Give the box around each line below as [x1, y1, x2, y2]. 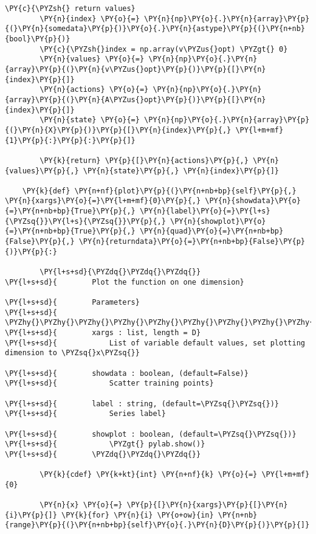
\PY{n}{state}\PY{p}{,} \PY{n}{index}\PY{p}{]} [83, 166, 280, 175]
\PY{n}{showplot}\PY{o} [170, 217, 266, 226]
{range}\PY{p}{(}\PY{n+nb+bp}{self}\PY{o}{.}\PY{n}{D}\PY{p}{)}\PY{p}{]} [5, 521, 310, 530]
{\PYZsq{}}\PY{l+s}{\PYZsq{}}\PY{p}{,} [5, 217, 166, 226]
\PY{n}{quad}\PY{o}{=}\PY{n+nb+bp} [139, 227, 284, 236]
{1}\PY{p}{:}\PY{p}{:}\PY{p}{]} [5, 136, 136, 145]
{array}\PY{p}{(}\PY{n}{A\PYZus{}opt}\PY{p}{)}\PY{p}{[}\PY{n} [5, 95, 266, 104]
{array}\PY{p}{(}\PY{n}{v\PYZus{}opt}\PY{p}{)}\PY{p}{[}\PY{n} [5, 64, 266, 74]
